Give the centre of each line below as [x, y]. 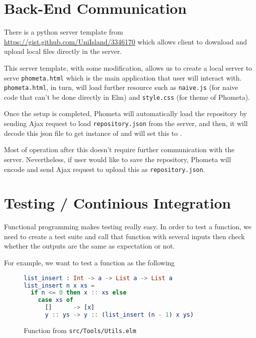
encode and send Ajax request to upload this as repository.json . [105, 169]
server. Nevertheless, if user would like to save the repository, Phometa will [118, 159]
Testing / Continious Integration [118, 203]
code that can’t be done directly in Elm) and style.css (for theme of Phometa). [127, 97]
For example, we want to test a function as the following [89, 263]
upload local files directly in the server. [63, 51]
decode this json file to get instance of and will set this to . [93, 133]
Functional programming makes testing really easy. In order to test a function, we [128, 227]
